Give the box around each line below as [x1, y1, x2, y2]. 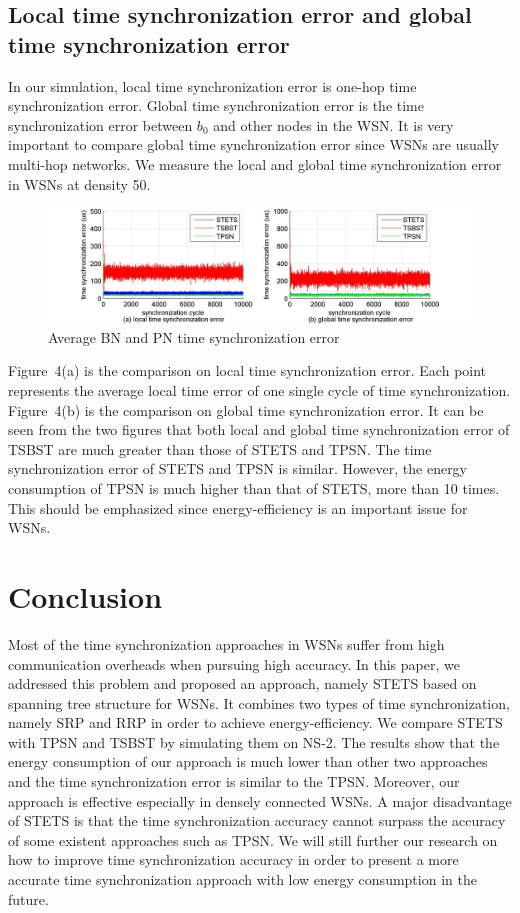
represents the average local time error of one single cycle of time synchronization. [8, 380, 511, 401]
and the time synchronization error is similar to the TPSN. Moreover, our [8, 771, 460, 792]
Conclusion [8, 575, 163, 616]
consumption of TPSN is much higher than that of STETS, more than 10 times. [8, 478, 500, 499]
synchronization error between [8, 114, 193, 135]
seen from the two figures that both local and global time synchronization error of [8, 419, 510, 440]
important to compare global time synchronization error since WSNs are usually [8, 134, 499, 155]
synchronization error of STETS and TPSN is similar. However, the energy [8, 458, 468, 479]
